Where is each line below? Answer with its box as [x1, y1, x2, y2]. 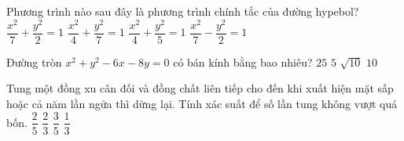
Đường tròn [6, 53, 62, 70]
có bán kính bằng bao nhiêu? [173, 53, 313, 70]
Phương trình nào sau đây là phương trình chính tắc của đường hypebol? [6, 3, 359, 19]
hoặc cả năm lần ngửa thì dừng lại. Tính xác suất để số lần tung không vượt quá [6, 95, 398, 111]
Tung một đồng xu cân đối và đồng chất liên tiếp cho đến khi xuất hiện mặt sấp [6, 80, 394, 96]
